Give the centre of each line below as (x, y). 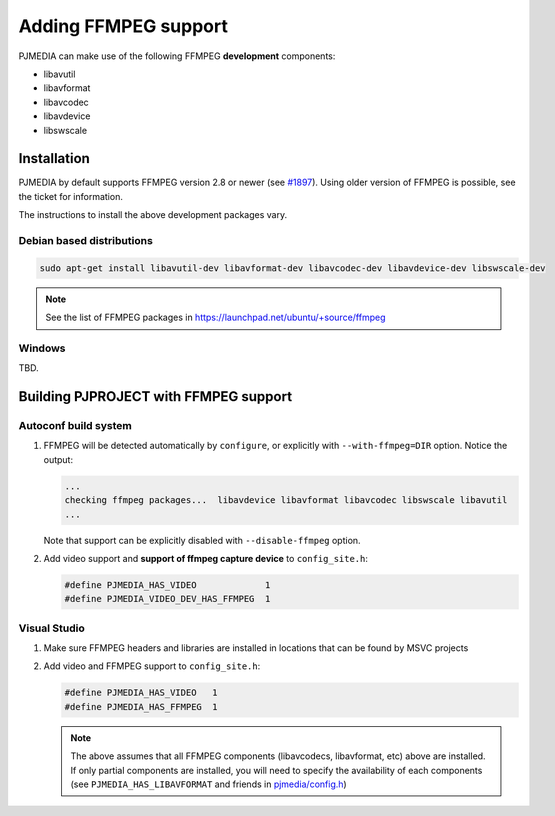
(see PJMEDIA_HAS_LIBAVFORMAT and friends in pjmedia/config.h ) (208, 784)
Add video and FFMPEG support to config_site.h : (152, 666)
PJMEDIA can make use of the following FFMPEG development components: (177, 56)
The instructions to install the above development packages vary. (153, 215)
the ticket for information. (71, 196)
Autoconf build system (75, 426)
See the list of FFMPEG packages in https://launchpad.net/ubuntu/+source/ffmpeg (215, 317)
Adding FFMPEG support (123, 26)
